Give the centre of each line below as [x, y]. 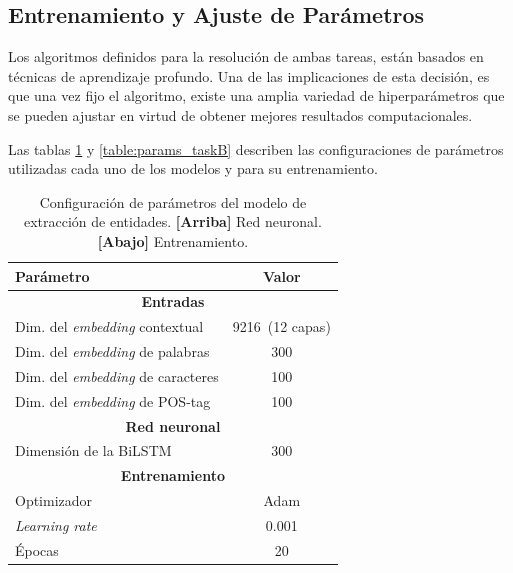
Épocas [37, 549]
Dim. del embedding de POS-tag [113, 400]
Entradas [173, 301]
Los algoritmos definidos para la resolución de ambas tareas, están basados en [246, 56]
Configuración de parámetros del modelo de [173, 201]
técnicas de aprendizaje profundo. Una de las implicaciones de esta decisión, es [249, 75]
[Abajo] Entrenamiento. [173, 240]
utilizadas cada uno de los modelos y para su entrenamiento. [193, 168]
